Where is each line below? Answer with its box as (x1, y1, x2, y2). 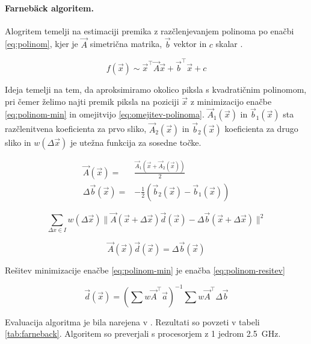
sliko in (5, 136, 31, 148)
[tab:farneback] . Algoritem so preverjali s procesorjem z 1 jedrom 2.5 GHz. (5, 327, 281, 340)
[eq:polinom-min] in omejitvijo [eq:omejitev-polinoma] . (5, 108, 205, 120)
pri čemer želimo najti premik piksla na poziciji (5, 95, 179, 107)
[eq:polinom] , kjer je (5, 37, 78, 50)
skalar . (215, 37, 243, 50)
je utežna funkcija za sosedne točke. (70, 136, 202, 148)
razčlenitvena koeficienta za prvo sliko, (5, 122, 147, 135)
